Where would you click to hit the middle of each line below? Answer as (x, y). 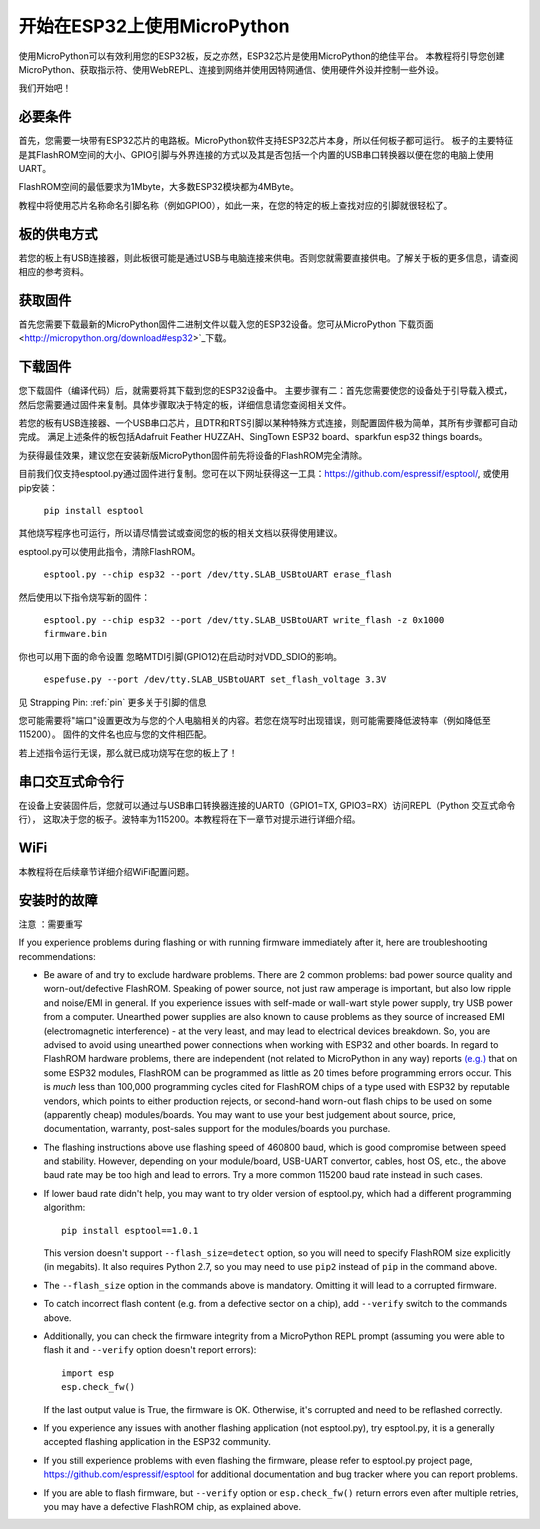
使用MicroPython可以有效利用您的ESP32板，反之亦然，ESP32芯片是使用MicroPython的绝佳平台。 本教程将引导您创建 (261, 56)
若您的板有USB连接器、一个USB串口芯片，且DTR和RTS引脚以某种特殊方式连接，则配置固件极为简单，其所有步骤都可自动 (268, 423)
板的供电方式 (58, 233)
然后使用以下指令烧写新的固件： (84, 597)
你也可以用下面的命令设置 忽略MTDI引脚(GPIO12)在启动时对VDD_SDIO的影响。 (180, 656)
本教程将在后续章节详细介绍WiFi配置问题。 (106, 871)
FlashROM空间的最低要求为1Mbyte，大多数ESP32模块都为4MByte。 (158, 187)
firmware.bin (75, 634)
